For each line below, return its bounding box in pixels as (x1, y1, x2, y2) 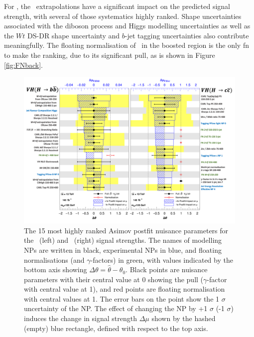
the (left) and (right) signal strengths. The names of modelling (24, 235, 222, 245)
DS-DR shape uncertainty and (27, 30, 120, 40)
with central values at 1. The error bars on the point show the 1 (24, 293, 220, 304)
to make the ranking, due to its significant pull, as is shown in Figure (4, 49, 215, 60)
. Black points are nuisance (126, 264, 208, 275)
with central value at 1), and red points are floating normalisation (24, 284, 225, 294)
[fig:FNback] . (4, 59, 43, 70)
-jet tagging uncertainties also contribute (125, 30, 249, 40)
